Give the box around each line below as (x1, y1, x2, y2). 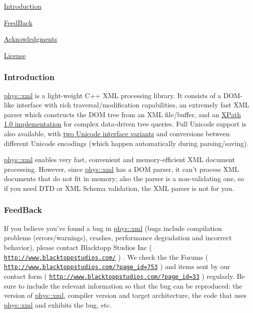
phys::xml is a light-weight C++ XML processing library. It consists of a (4, 90, 221, 100)
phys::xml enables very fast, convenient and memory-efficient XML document (4, 154, 235, 165)
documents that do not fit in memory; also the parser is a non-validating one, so (4, 173, 244, 184)
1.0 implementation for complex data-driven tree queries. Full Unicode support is (4, 119, 247, 129)
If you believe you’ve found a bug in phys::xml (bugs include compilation (4, 223, 222, 233)
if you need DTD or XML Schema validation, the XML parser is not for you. (4, 183, 234, 193)
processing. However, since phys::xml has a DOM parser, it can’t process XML (4, 164, 239, 174)
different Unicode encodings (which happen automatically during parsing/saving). (4, 138, 249, 148)
